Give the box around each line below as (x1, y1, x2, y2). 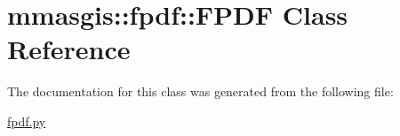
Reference (7, 31, 131, 67)
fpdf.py (7, 111, 46, 130)
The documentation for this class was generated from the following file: (7, 82, 394, 101)
